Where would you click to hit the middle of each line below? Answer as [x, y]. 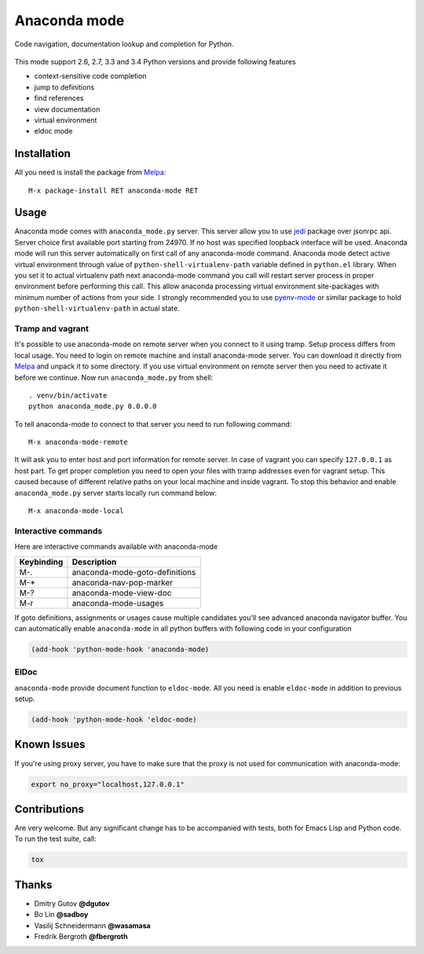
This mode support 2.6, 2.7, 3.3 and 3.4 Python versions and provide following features [155, 61]
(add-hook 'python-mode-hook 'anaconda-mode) [120, 649]
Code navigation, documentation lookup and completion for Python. [124, 44]
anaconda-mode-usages [118, 603]
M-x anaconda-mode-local [76, 511]
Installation [42, 154]
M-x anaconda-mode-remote [79, 442]
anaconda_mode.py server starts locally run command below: [116, 493]
